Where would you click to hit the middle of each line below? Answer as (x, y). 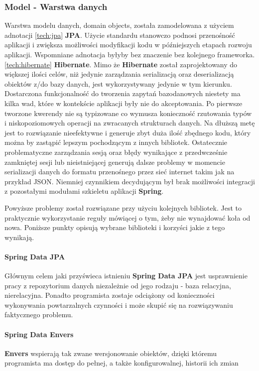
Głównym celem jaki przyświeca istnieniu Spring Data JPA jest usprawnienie (126, 276)
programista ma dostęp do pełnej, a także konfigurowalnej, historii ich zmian (122, 363)
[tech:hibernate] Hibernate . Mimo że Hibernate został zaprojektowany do (121, 64)
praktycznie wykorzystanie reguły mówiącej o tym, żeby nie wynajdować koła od (128, 217)
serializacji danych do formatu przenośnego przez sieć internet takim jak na (120, 172)
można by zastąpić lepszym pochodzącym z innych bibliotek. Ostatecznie (116, 142)
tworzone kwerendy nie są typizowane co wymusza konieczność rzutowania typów (128, 113)
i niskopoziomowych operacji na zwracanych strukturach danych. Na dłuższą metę (130, 123)
